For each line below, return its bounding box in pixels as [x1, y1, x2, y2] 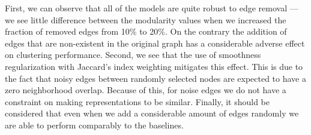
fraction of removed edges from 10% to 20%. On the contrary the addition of [5, 25, 287, 38]
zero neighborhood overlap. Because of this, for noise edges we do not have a [5, 84, 286, 96]
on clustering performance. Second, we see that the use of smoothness [5, 48, 261, 61]
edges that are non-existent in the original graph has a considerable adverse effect [5, 36, 305, 49]
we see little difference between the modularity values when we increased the [5, 13, 286, 26]
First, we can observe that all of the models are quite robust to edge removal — [5, 2, 298, 14]
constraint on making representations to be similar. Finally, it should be [5, 95, 270, 108]
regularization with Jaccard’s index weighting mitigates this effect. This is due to [5, 60, 303, 72]
